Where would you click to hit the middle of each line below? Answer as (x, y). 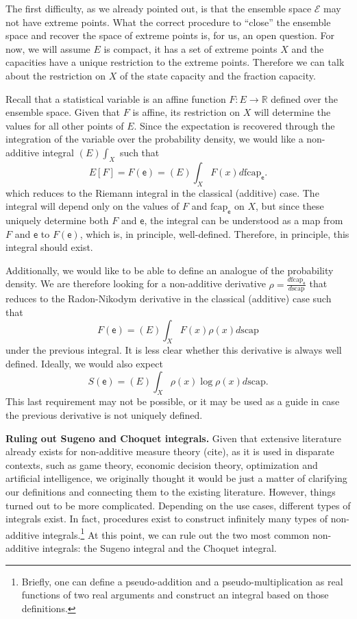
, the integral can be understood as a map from (244, 220)
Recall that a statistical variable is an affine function (116, 98)
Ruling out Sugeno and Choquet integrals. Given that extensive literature (173, 438)
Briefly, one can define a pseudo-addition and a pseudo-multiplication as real (182, 581)
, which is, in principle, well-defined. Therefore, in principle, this (214, 233)
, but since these (290, 206)
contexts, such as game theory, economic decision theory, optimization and (162, 464)
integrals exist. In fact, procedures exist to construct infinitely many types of (167, 519)
